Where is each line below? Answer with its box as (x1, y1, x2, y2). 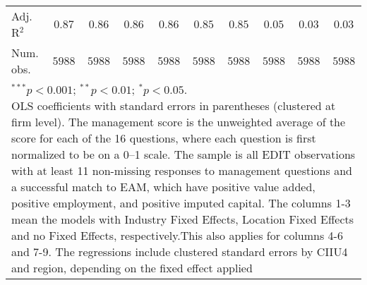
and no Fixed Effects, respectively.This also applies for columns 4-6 (11, 227, 343, 243)
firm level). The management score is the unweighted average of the (11, 114, 346, 130)
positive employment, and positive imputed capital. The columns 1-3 (11, 195, 351, 211)
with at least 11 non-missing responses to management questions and (11, 162, 352, 178)
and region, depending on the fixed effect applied (11, 260, 253, 276)
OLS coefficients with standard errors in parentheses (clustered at (11, 97, 336, 114)
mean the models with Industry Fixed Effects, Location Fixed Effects (11, 211, 354, 227)
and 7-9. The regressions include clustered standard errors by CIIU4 (11, 243, 348, 260)
